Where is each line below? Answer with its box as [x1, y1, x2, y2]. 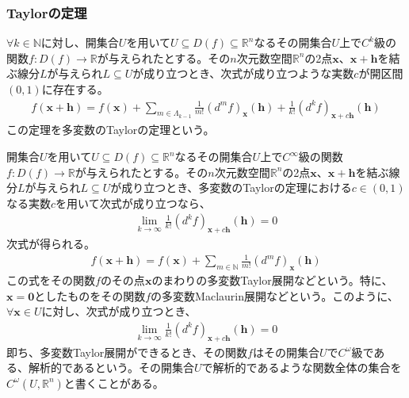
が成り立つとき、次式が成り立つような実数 [132, 65, 354, 82]
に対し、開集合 [40, 34, 119, 51]
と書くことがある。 [63, 374, 164, 391]
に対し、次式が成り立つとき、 [41, 303, 197, 320]
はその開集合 [252, 343, 319, 360]
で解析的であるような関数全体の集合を [201, 359, 402, 376]
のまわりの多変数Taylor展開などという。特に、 [151, 272, 393, 289]
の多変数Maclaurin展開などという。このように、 [151, 287, 399, 304]
